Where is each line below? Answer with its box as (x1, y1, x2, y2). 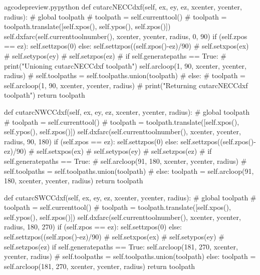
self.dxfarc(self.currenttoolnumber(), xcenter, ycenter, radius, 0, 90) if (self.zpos (4, 31, 247, 41)
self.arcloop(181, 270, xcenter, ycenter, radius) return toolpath (4, 260, 195, 271)
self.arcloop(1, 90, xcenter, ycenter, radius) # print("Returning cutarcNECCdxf (4, 80, 248, 90)
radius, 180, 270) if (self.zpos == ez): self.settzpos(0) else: (4, 221, 182, 232)
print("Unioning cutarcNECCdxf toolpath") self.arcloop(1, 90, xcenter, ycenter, (4, 60, 246, 71)
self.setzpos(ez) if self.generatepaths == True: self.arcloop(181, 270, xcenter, (4, 241, 238, 251)
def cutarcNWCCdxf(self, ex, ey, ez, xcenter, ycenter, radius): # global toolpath (4, 106, 249, 117)
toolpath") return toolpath (4, 90, 85, 100)
